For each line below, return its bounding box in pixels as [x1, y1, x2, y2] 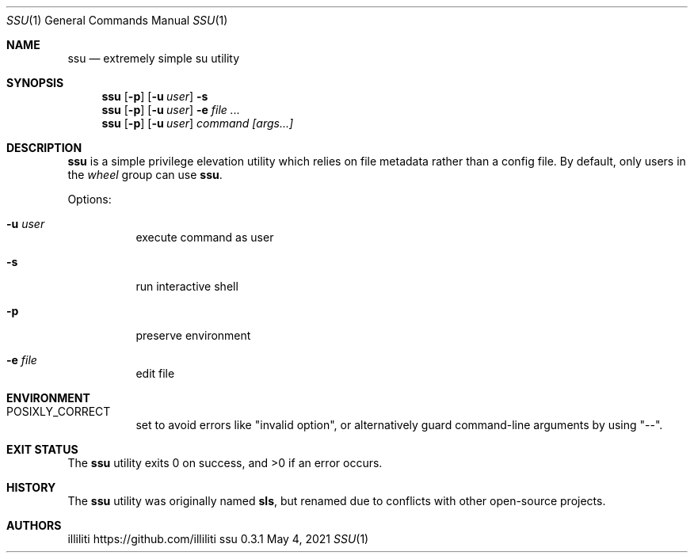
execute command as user [135, 230, 274, 244]
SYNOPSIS [6, 76, 64, 89]
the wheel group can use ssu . [67, 168, 223, 181]
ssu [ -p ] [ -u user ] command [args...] [101, 116, 294, 130]
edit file [135, 367, 175, 380]
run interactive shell [135, 279, 238, 293]
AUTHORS [6, 519, 62, 532]
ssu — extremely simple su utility [67, 51, 240, 65]
